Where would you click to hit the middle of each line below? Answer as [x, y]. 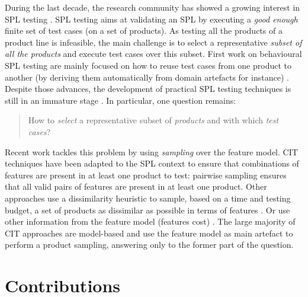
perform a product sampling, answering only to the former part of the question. [149, 245]
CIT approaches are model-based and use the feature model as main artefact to [149, 233]
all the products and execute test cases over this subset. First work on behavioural [153, 54]
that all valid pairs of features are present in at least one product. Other [136, 186]
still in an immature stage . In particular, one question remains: [121, 100]
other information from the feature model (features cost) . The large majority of [150, 221]
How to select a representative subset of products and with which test [153, 120]
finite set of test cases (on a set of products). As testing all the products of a [144, 31]
